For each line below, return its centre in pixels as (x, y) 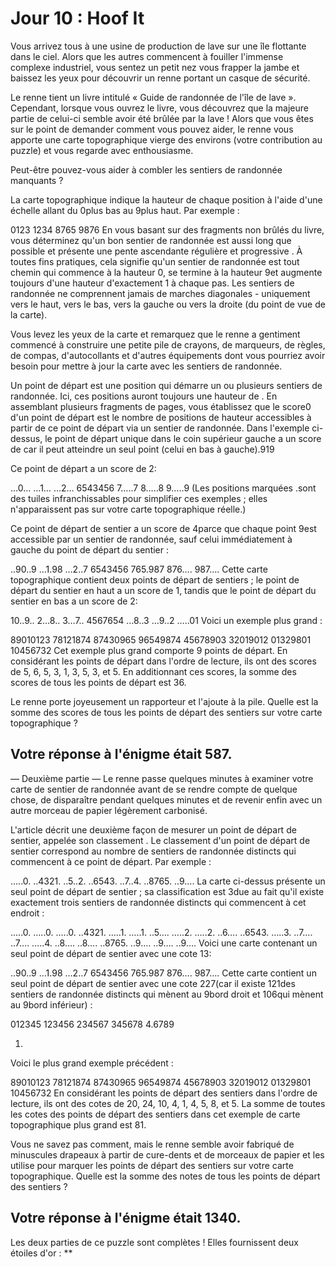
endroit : (27, 913)
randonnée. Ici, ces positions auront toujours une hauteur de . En (144, 396)
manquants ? (37, 180)
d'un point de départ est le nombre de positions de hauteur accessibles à (161, 417)
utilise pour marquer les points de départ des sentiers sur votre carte (152, 1165)
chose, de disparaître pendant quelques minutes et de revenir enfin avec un (166, 799)
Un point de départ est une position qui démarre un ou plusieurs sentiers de (166, 385)
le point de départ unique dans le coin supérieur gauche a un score (183, 438)
